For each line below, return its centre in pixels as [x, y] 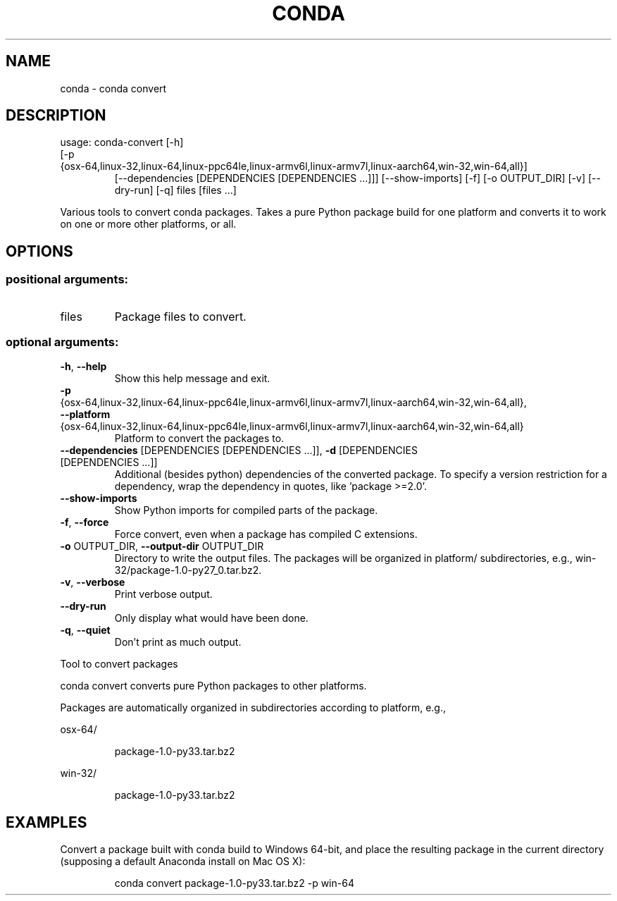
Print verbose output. [163, 594]
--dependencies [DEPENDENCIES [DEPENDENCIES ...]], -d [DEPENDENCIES [239, 450]
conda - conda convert [113, 88]
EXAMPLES [46, 822]
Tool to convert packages [119, 664]
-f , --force [85, 522]
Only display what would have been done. [211, 618]
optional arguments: [62, 342]
